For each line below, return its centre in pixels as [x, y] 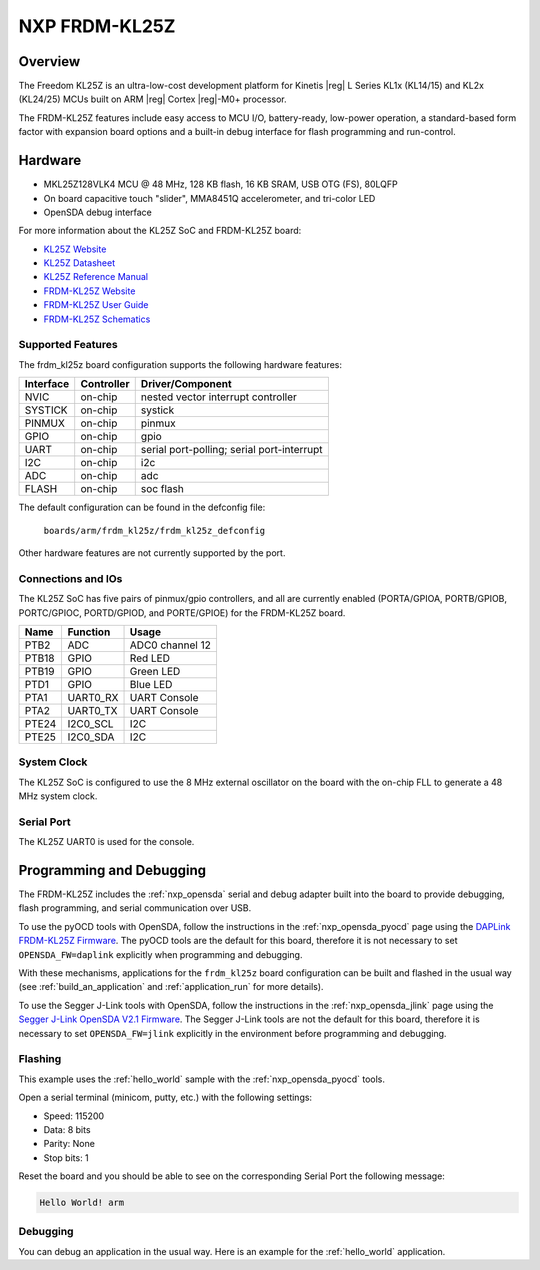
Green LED [155, 671]
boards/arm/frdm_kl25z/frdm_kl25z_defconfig [154, 530]
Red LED [149, 658]
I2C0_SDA [91, 737]
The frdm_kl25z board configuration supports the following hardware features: [180, 364]
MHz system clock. [58, 796]
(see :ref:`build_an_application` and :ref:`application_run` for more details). [171, 987]
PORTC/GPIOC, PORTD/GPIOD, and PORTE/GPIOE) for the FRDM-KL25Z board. [182, 612]
